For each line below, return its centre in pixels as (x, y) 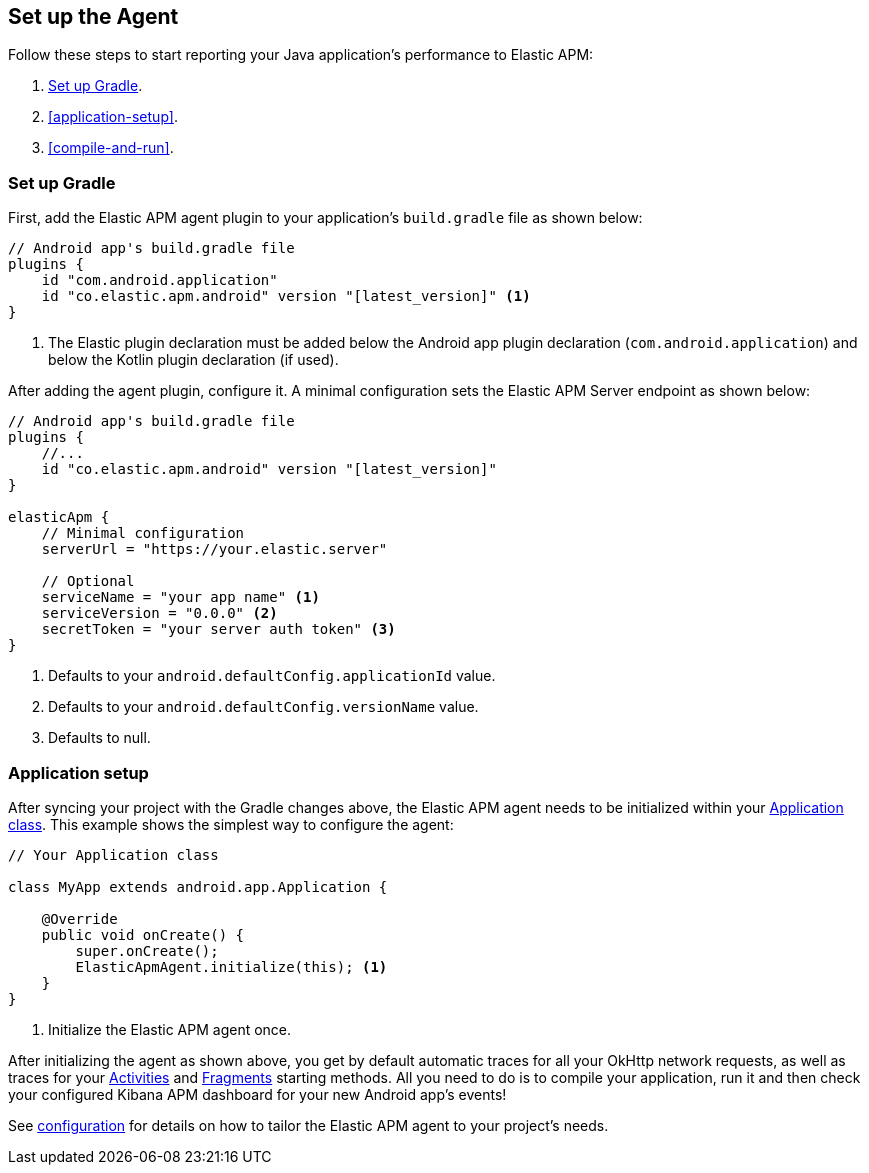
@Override (79, 918)
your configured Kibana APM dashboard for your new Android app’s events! (257, 1094)
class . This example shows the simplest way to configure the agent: (231, 824)
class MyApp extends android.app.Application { (198, 886)
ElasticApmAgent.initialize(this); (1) (231, 966)
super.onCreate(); (147, 950)
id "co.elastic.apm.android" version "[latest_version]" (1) (286, 296)
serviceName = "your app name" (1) (180, 597)
